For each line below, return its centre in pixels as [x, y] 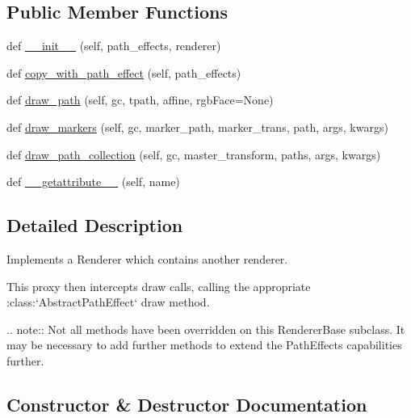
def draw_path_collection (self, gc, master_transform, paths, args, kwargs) [194, 154]
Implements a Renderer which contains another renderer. [147, 258]
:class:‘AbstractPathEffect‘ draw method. [108, 302]
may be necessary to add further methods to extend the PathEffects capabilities [204, 345]
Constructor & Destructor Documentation [187, 404]
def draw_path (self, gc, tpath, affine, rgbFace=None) [140, 100]
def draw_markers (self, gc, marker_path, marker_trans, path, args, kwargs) [197, 127]
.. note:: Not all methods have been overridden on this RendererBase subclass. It [206, 329]
